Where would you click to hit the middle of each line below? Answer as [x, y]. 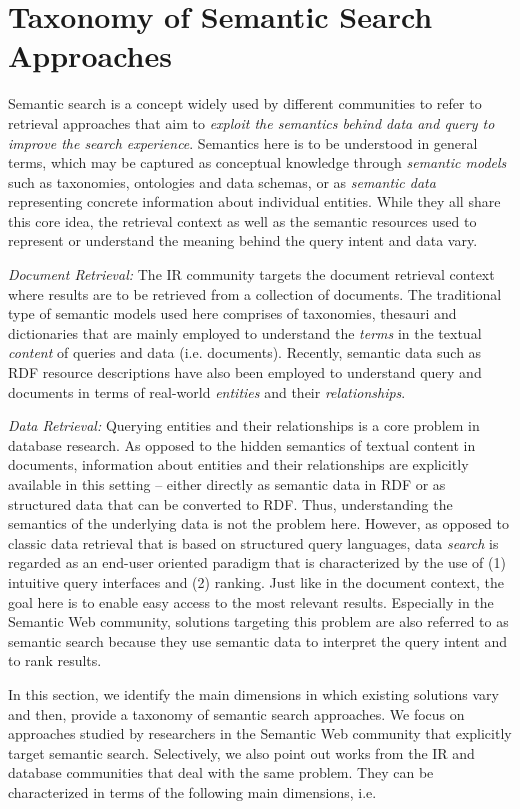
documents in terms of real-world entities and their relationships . [207, 391]
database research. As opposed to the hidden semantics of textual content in [242, 444]
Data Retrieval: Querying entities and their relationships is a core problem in [244, 425]
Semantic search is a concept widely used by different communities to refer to [245, 103]
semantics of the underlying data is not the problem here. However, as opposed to [259, 523]
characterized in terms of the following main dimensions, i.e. [192, 791]
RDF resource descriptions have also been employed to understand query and [245, 372]
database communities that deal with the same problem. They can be [221, 772]
